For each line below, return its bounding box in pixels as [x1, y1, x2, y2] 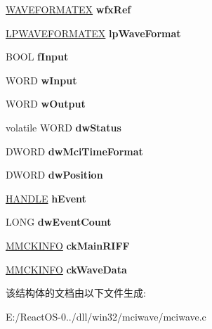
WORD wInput [6, 72, 77, 87]
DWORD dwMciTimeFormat [6, 143, 143, 158]
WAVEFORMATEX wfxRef [6, 2, 131, 16]
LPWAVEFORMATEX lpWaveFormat [6, 25, 181, 40]
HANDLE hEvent [6, 191, 86, 205]
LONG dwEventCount [6, 214, 112, 229]
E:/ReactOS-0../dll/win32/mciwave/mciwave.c [6, 309, 206, 323]
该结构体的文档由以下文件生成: [6, 285, 146, 300]
